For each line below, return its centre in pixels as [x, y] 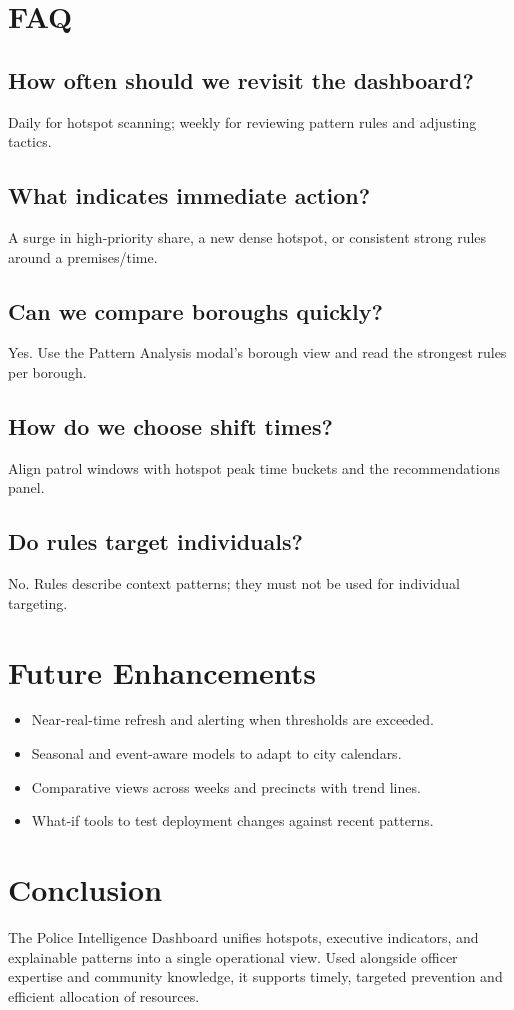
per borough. [47, 371]
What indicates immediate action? [189, 195]
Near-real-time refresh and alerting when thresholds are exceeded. [233, 719]
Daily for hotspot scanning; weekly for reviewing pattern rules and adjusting [242, 121]
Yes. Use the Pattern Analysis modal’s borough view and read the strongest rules [257, 352]
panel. [26, 487]
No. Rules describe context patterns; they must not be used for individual [234, 583]
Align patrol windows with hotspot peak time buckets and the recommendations [254, 467]
